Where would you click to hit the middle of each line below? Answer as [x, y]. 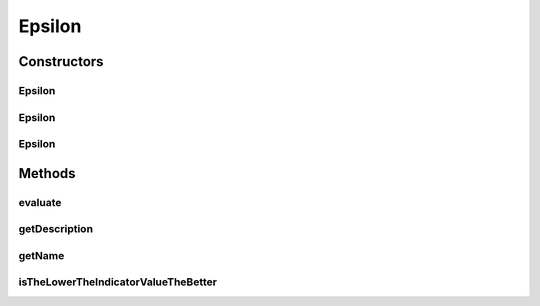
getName [41, 255]
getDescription [56, 229]
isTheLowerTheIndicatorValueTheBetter [117, 282]
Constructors [61, 61]
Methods [47, 173]
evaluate [40, 202]
